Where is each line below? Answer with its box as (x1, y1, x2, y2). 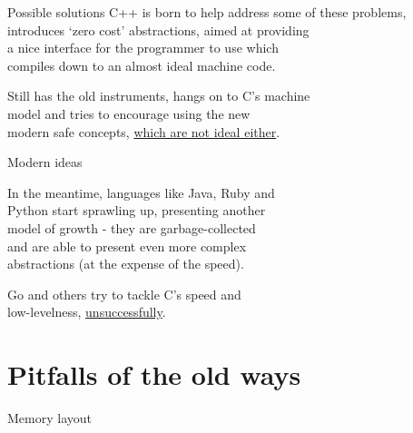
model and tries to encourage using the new (7, 103, 251, 123)
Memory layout (7, 408, 92, 428)
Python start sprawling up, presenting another (7, 201, 266, 220)
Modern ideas (7, 153, 83, 172)
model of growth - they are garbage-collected (7, 218, 256, 237)
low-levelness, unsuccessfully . (7, 302, 166, 321)
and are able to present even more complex (7, 236, 247, 255)
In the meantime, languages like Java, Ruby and (7, 182, 275, 202)
